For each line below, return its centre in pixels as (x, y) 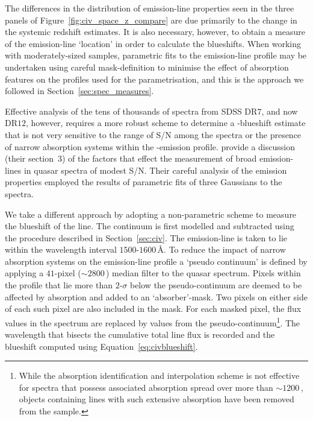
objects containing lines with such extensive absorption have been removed (156, 399)
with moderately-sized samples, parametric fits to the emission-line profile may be (156, 55)
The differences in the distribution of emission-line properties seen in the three (150, 8)
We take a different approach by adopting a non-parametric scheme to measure (151, 214)
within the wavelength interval (61, 249)
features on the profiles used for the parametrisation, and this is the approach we (154, 79)
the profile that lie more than (59, 285)
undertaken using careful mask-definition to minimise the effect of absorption (147, 67)
